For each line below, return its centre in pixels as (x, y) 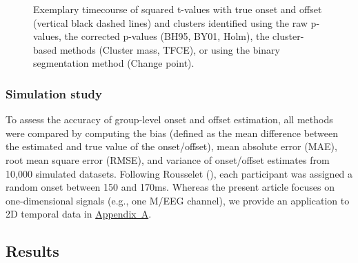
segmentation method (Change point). (114, 63)
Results (32, 251)
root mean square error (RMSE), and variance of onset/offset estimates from (168, 159)
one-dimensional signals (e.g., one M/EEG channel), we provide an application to (178, 200)
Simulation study (54, 93)
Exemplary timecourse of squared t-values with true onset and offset (178, 9)
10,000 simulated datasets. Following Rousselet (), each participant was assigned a (179, 173)
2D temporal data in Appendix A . (79, 214)
